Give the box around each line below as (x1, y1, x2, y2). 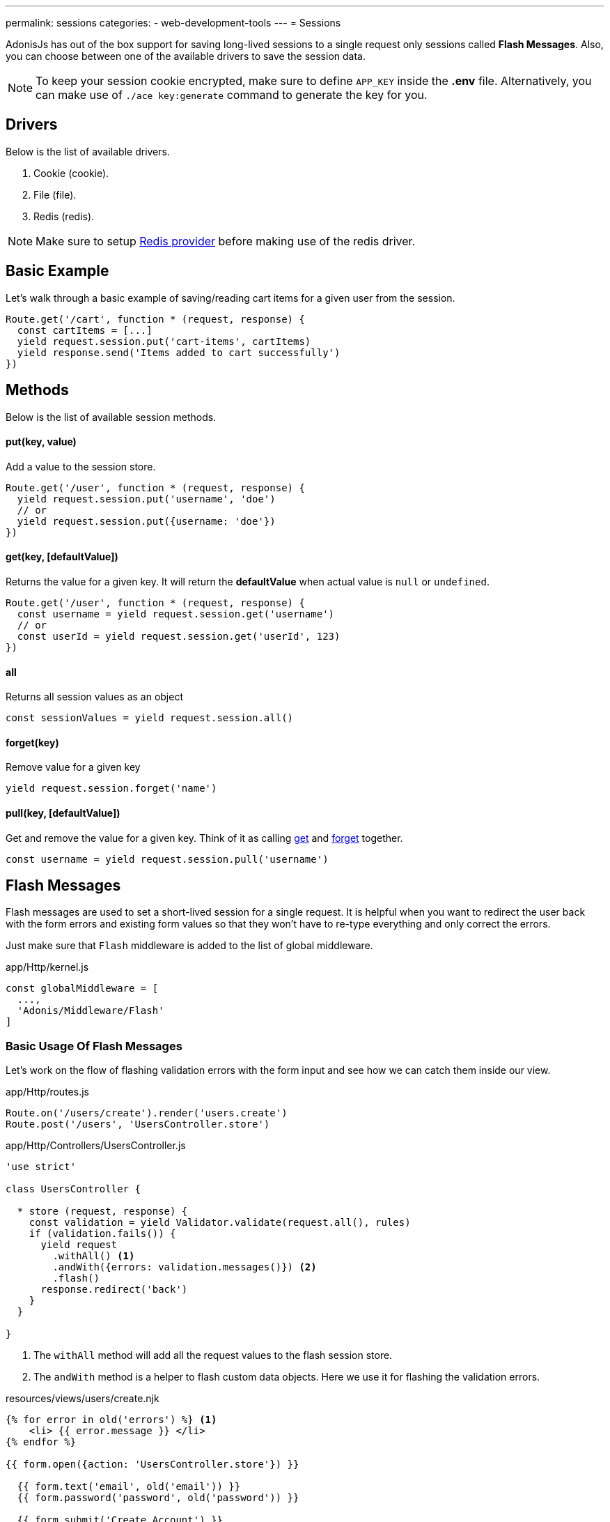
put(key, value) (6, 436, 77, 448)
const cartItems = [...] (17, 324, 152, 336)
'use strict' (6, 1161, 77, 1173)
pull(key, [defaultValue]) (6, 807, 120, 820)
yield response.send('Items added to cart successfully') (17, 346, 341, 358)
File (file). (33, 188, 77, 201)
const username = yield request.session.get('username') (17, 608, 335, 620)
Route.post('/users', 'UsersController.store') (6, 1119, 270, 1130)
